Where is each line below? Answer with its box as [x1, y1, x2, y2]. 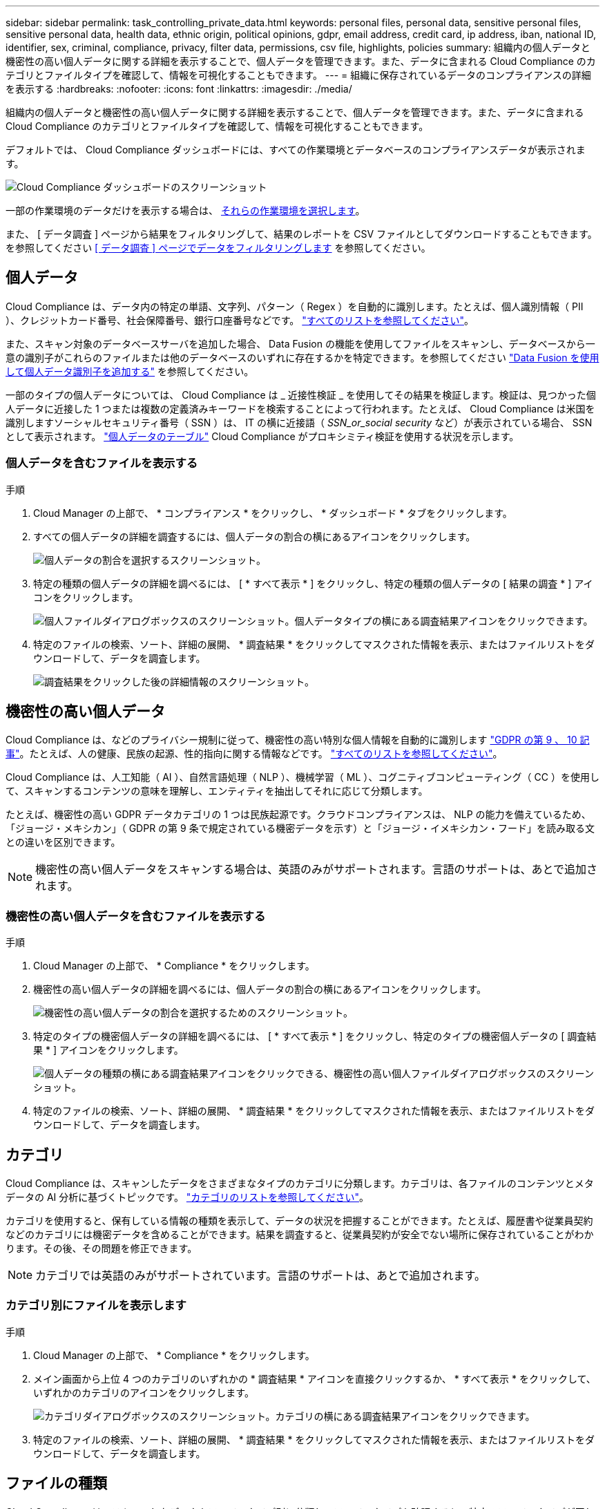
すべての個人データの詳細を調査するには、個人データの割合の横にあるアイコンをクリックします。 [33, 530, 476, 542]
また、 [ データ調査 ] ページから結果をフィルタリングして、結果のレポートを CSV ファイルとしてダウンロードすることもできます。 [6, 228, 597, 240]
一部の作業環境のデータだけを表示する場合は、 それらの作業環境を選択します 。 [6, 205, 365, 216]
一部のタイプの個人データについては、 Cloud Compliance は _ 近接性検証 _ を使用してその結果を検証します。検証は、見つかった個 [6, 388, 596, 401]
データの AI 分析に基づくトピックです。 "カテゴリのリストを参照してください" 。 [6, 1191, 369, 1204]
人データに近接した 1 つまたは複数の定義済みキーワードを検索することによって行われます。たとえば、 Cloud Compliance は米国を [6, 402, 595, 415]
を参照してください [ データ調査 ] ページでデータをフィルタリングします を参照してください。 [6, 242, 431, 254]
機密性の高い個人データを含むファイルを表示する [6, 909, 266, 923]
